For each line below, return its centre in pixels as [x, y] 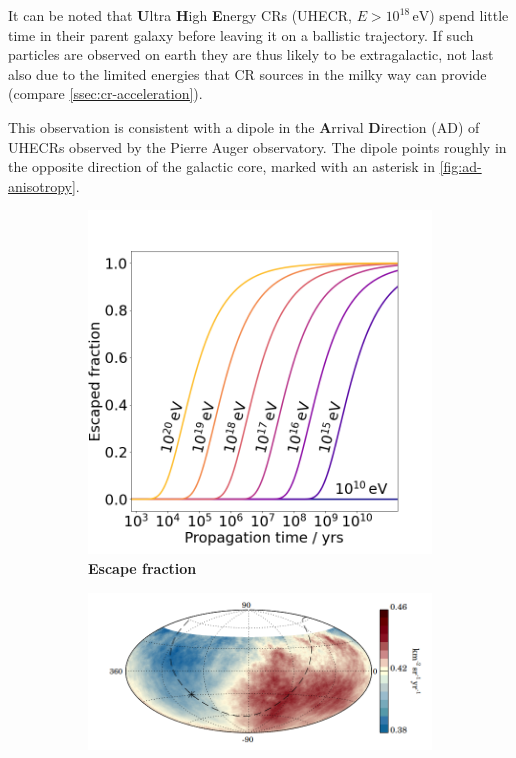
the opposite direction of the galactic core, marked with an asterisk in [221, 166]
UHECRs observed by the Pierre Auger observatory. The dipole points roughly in [257, 146]
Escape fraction [142, 567]
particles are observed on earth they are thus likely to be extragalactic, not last [251, 54]
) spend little [469, 15]
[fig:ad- [460, 166]
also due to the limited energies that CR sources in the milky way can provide [247, 73]
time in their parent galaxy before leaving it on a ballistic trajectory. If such [241, 34]
